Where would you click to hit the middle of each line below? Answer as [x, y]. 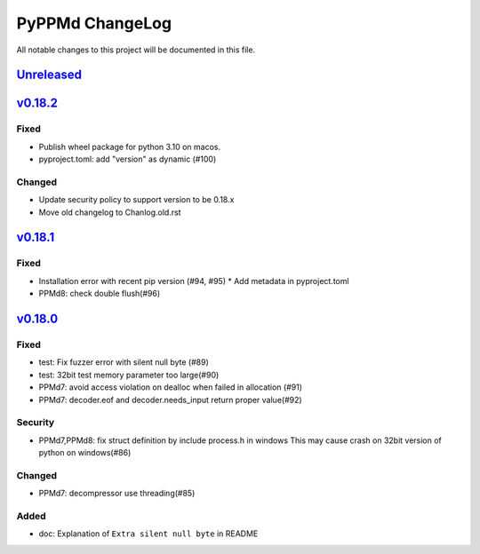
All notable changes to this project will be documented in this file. [136, 50]
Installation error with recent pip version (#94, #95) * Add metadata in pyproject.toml [194, 281]
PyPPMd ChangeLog [94, 23]
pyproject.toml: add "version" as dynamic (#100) [128, 159]
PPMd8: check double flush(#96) [100, 294]
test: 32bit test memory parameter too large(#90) [129, 375]
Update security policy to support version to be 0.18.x [136, 200]
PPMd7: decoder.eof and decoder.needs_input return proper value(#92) [170, 400]
